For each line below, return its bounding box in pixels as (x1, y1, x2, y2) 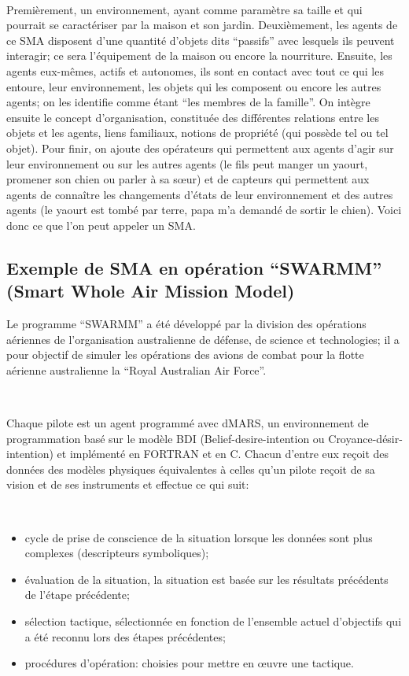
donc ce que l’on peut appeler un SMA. (6, 216, 196, 233)
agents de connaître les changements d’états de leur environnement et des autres (6, 186, 393, 202)
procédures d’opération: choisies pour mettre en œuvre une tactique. (24, 655, 354, 671)
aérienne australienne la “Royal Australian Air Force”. (6, 361, 267, 378)
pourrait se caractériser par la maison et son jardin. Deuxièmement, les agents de (6, 17, 398, 33)
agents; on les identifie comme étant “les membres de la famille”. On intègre (6, 94, 370, 110)
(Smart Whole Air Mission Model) (6, 279, 295, 303)
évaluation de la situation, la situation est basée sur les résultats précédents (24, 571, 389, 587)
